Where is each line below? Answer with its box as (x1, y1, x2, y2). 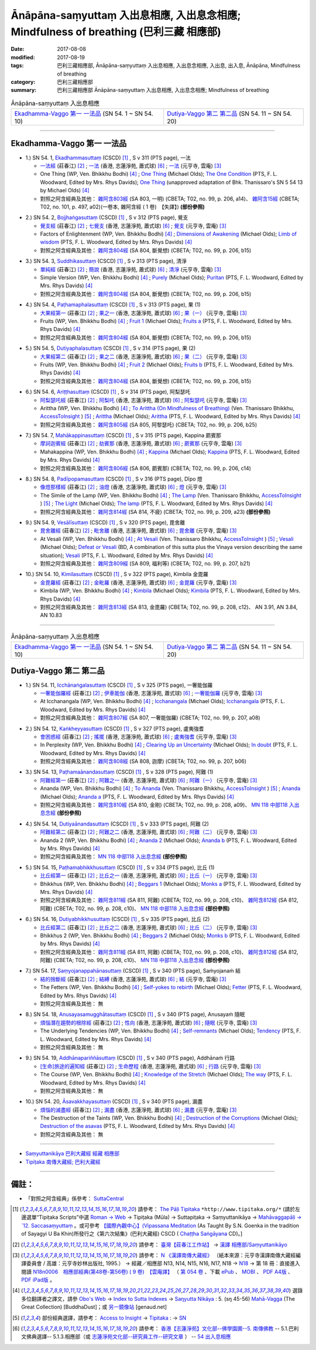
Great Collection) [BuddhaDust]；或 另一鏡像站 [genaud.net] (21, 1304, 167, 1311)
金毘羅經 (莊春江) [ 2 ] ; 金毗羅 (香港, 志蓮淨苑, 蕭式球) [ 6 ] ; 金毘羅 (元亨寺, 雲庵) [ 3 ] (40, 579, 237, 586)
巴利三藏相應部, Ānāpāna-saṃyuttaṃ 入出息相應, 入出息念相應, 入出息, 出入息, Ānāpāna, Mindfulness (57, 62, 301, 69)
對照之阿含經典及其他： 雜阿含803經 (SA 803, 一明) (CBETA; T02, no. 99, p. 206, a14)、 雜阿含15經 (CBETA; (40, 195, 300, 202)
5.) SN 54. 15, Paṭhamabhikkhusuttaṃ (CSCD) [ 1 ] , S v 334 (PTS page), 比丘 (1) (25, 864, 215, 871)
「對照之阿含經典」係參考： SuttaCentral (25, 1195, 124, 1202)
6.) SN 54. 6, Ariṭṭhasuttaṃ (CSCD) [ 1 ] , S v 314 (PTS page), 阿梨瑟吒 (25, 388, 191, 396)
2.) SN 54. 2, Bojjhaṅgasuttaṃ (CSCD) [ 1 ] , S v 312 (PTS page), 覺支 (25, 214, 188, 221)
